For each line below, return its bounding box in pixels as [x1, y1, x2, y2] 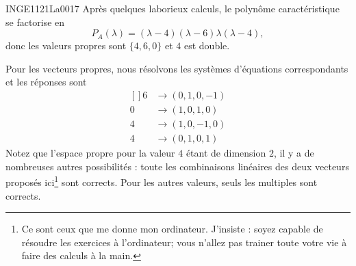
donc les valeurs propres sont [5, 38, 127, 53]
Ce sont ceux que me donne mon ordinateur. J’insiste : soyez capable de [21, 222, 323, 236]
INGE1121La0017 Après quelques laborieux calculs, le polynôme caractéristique [5, 1, 340, 15]
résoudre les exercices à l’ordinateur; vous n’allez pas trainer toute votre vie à [21, 235, 347, 249]
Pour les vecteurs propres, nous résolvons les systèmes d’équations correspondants [5, 61, 348, 75]
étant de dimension [186, 146, 266, 160]
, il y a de [273, 146, 314, 160]
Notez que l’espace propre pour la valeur [5, 146, 175, 160]
